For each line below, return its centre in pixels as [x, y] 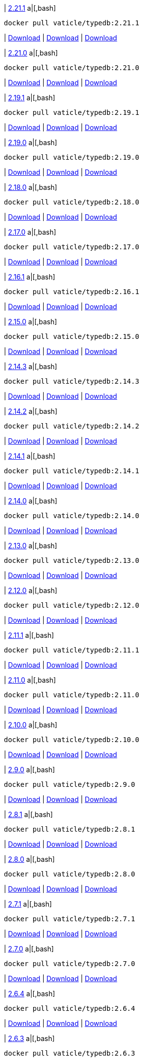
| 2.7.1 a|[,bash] [28, 904]
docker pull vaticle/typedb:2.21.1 [72, 23]
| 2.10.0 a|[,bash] [31, 725]
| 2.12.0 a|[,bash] [31, 590]
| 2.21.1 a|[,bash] [30, 8]
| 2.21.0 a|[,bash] [31, 53]
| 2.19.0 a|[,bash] [31, 142]
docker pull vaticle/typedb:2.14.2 [72, 426]
